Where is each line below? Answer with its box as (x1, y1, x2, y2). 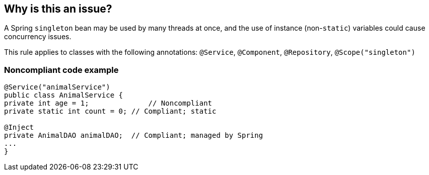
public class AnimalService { (4, 91, 123, 100)
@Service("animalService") (4, 83, 110, 92)
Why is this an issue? (4, 3, 112, 15)
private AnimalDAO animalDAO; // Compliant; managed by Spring (4, 131, 263, 140)
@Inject (4, 123, 34, 132)
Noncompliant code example (4, 64, 119, 75)
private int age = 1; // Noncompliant (4, 99, 212, 108)
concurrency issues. (4, 32, 71, 41)
